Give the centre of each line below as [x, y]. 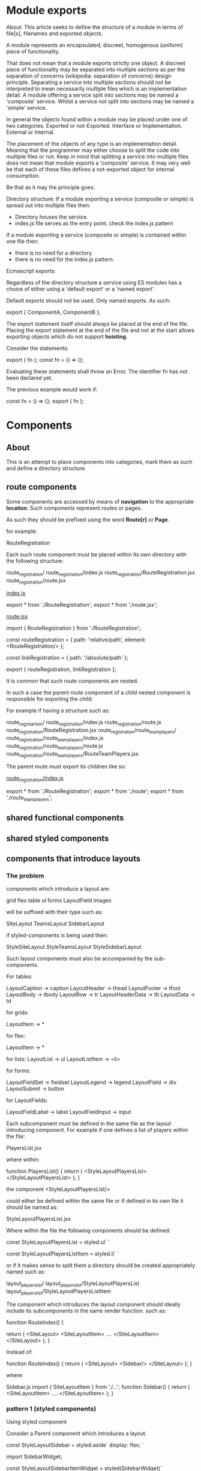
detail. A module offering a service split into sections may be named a [92, 95]
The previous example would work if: [52, 389]
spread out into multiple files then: [49, 205]
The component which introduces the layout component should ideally [94, 1304]
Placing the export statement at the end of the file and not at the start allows [100, 330]
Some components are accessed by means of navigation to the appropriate [100, 501]
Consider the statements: [37, 348]
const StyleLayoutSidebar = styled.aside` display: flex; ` [75, 1445]
